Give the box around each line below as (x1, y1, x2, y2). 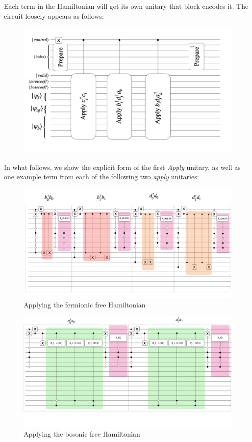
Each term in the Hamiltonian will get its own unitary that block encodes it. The (4, 1, 249, 11)
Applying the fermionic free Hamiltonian (24, 299, 146, 309)
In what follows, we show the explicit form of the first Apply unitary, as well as (4, 162, 241, 172)
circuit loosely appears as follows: (4, 10, 104, 21)
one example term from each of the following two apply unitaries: (4, 171, 199, 182)
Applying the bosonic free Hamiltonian (24, 429, 140, 439)
